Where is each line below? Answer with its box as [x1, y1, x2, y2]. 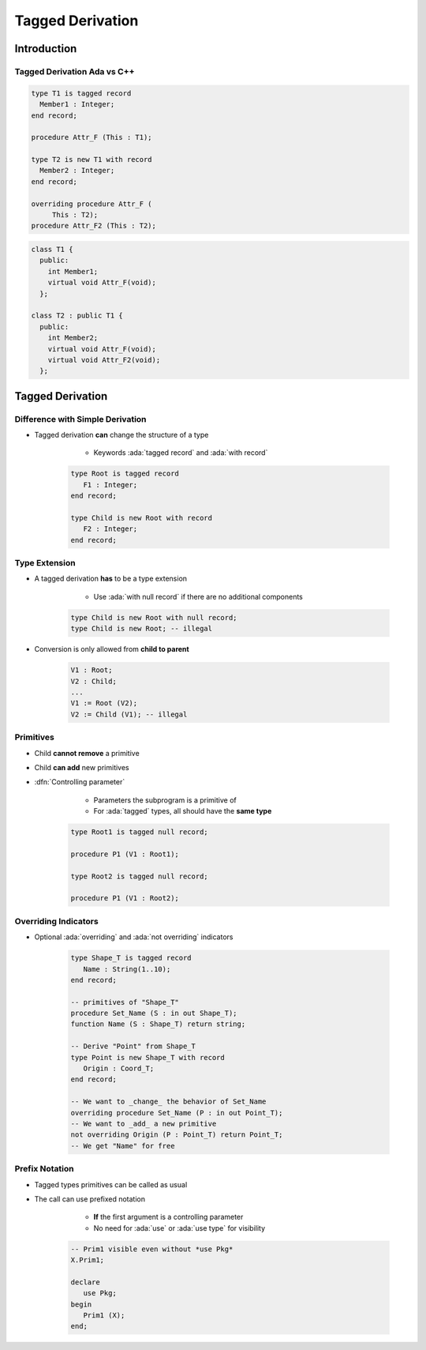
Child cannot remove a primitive [34, 748, 140, 758]
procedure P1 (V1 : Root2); [70, 893, 179, 903]
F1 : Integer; [83, 480, 138, 489]
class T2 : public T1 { [31, 311, 124, 320]
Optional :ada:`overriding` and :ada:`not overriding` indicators [34, 932, 234, 942]
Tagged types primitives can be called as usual [34, 1179, 188, 1189]
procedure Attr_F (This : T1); [31, 133, 153, 142]
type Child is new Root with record [70, 513, 213, 522]
